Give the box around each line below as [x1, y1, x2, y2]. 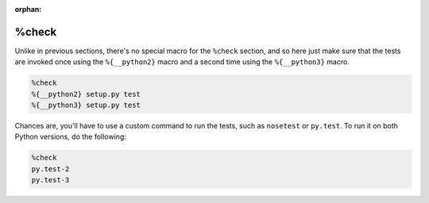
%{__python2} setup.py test [31, 90, 141, 98]
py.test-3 [31, 175, 70, 185]
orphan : [14, 5, 42, 13]
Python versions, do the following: [14, 132, 126, 142]
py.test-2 [31, 164, 70, 174]
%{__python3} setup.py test [31, 101, 141, 110]
